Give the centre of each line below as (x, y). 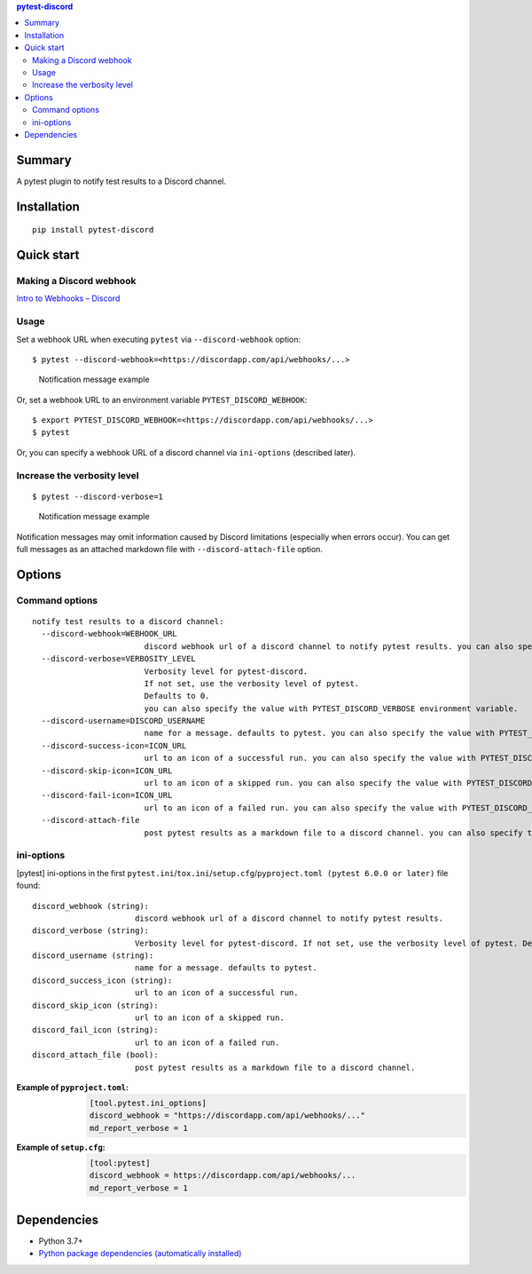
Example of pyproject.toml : (72, 1087)
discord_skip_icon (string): (95, 1005)
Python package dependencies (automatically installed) (140, 1254)
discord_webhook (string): (91, 906)
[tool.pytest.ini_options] (148, 1103)
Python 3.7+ (61, 1241)
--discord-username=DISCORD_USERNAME (123, 721)
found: (28, 886)
